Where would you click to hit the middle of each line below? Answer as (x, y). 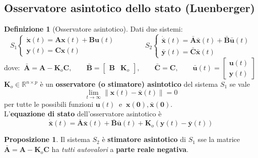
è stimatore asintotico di (144, 139)
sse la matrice (219, 139)
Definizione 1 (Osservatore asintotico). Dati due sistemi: (93, 29)
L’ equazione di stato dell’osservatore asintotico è (83, 114)
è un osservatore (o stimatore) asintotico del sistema (129, 84)
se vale (240, 84)
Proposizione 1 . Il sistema (47, 139)
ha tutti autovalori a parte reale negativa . (120, 149)
